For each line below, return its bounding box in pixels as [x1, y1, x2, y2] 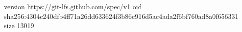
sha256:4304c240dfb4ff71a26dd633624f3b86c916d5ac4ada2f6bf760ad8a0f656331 [4, 11, 239, 21]
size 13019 [4, 20, 34, 31]
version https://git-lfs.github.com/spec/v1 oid [4, 1, 142, 11]
